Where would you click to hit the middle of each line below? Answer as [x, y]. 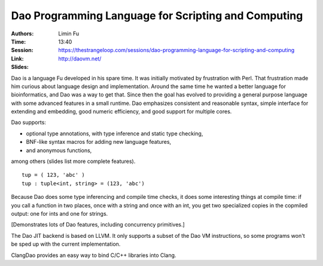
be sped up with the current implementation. [66, 244]
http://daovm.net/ [80, 58]
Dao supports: [28, 122]
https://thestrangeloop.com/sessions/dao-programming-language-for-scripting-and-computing [176, 50]
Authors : [22, 34]
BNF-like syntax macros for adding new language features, [99, 142]
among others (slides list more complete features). [73, 161]
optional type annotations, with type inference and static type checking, [115, 133]
